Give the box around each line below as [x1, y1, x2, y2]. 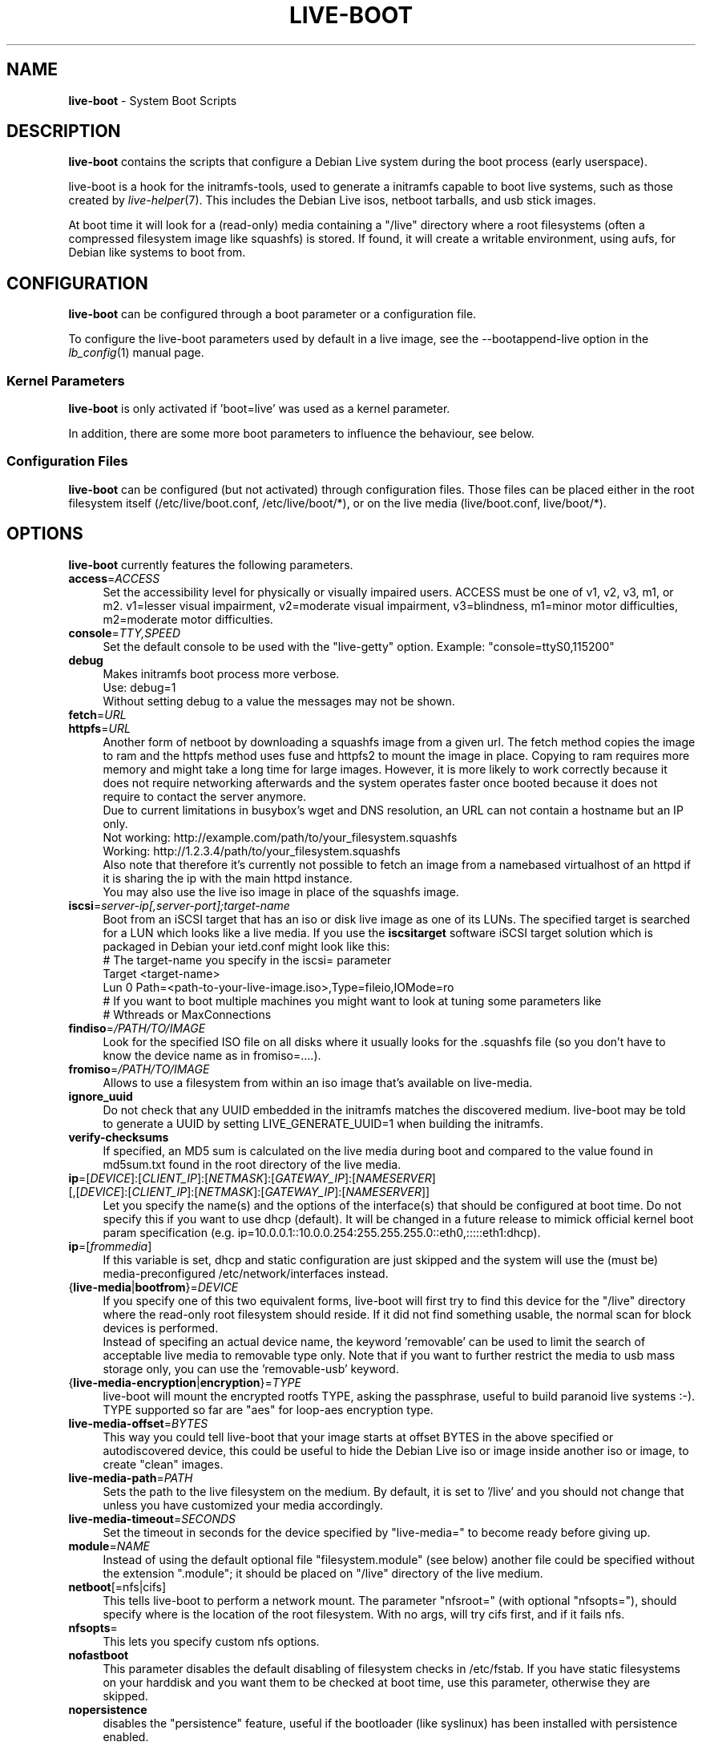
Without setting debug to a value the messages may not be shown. [103, 693, 455, 708]
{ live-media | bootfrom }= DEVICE [68, 1279, 239, 1294]
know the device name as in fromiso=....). [103, 1048, 321, 1062]
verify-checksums [68, 1130, 169, 1144]
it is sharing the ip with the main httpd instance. [103, 871, 353, 885]
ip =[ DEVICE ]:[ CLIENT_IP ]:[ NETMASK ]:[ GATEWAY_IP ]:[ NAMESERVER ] [68, 1170, 436, 1185]
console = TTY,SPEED [68, 625, 181, 640]
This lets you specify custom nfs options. [103, 1634, 320, 1648]
